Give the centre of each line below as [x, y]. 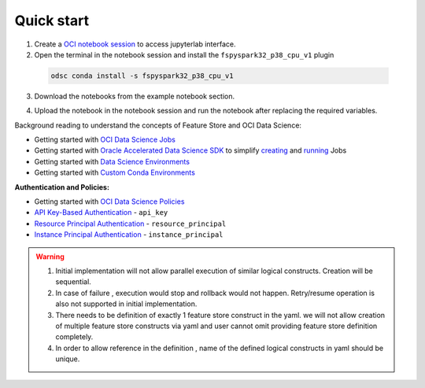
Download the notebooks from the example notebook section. [135, 96]
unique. [68, 359]
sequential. [74, 282]
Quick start [52, 20]
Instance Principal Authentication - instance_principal [129, 235]
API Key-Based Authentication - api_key [101, 212]
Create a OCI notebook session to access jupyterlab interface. [135, 44]
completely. [74, 337]
